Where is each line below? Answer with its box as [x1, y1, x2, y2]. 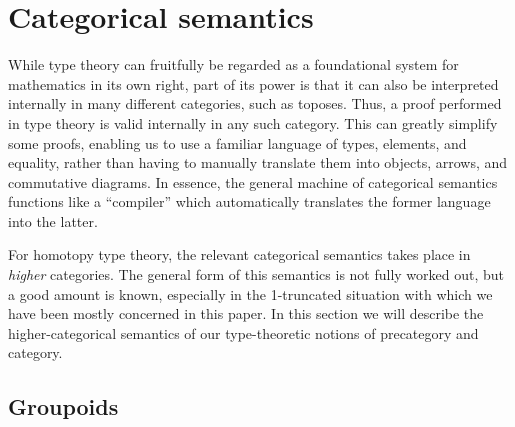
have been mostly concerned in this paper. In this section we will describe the [8, 303, 484, 324]
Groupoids [8, 391, 119, 422]
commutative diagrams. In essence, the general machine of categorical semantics [8, 171, 498, 192]
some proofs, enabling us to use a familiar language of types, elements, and [8, 132, 467, 153]
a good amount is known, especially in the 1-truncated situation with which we [8, 283, 493, 304]
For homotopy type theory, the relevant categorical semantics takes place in [8, 244, 471, 265]
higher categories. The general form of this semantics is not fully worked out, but [8, 264, 505, 285]
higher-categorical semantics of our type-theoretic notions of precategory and [8, 322, 479, 343]
